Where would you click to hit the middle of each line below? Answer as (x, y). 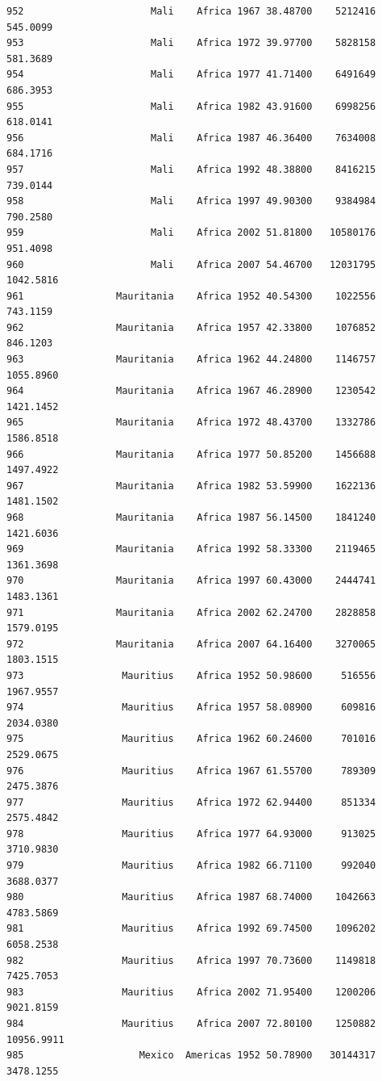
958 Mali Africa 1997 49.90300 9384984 (191, 201)
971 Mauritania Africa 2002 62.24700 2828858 (191, 612)
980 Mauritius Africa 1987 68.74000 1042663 (191, 897)
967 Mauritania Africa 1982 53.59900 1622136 (191, 486)
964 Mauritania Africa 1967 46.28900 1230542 (191, 391)
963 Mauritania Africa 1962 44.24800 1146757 (191, 360)
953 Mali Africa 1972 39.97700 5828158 (191, 43)
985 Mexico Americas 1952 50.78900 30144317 (191, 1056)
